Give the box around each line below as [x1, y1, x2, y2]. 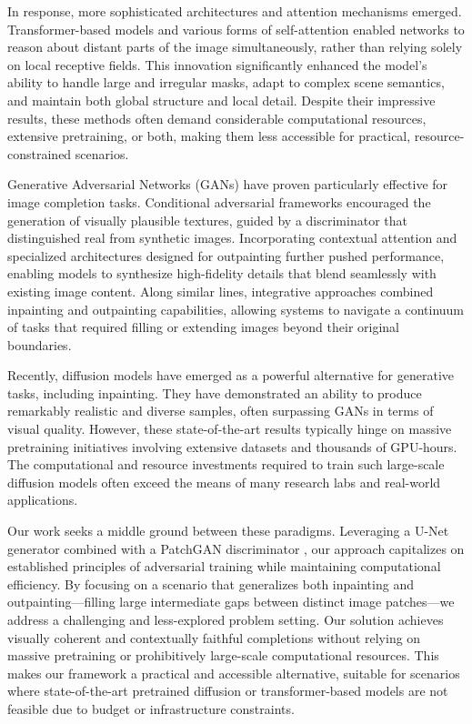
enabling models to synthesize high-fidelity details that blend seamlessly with [7, 264, 437, 283]
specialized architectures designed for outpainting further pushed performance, [7, 246, 445, 265]
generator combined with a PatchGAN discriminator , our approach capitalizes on [7, 538, 465, 558]
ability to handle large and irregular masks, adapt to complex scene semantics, [7, 73, 445, 92]
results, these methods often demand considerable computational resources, [7, 108, 427, 127]
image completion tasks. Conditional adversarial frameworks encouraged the [7, 192, 431, 211]
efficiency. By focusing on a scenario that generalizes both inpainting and [7, 574, 414, 593]
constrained [7, 144, 72, 163]
